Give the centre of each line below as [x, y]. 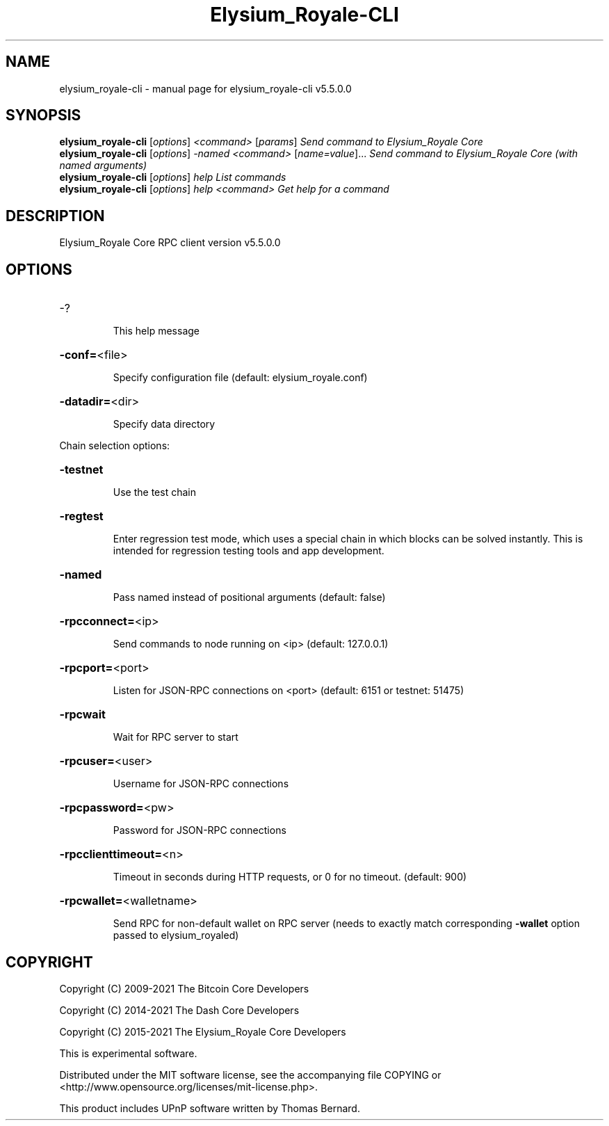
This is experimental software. [128, 1053]
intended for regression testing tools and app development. [249, 551]
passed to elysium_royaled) [176, 935]
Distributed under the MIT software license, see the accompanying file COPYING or [250, 1075]
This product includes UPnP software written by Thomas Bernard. [210, 1108]
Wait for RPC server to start [176, 737]
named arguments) [103, 166]
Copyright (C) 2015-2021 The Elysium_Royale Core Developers [203, 1031]
